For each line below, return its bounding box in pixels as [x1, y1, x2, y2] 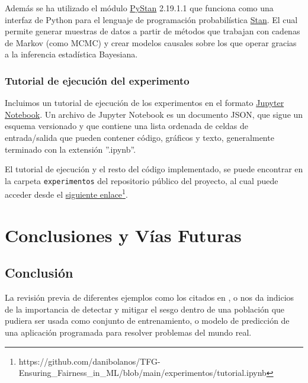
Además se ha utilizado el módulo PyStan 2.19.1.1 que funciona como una [5, 2, 274, 14]
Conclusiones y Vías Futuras [5, 223, 242, 247]
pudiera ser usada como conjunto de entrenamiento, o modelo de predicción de [5, 314, 290, 327]
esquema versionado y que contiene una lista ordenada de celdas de [5, 120, 249, 132]
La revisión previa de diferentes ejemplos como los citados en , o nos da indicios [5, 291, 294, 304]
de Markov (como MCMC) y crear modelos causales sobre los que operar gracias [5, 36, 297, 49]
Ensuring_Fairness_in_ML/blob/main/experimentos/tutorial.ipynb [18, 366, 267, 379]
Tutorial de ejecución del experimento [5, 73, 190, 88]
